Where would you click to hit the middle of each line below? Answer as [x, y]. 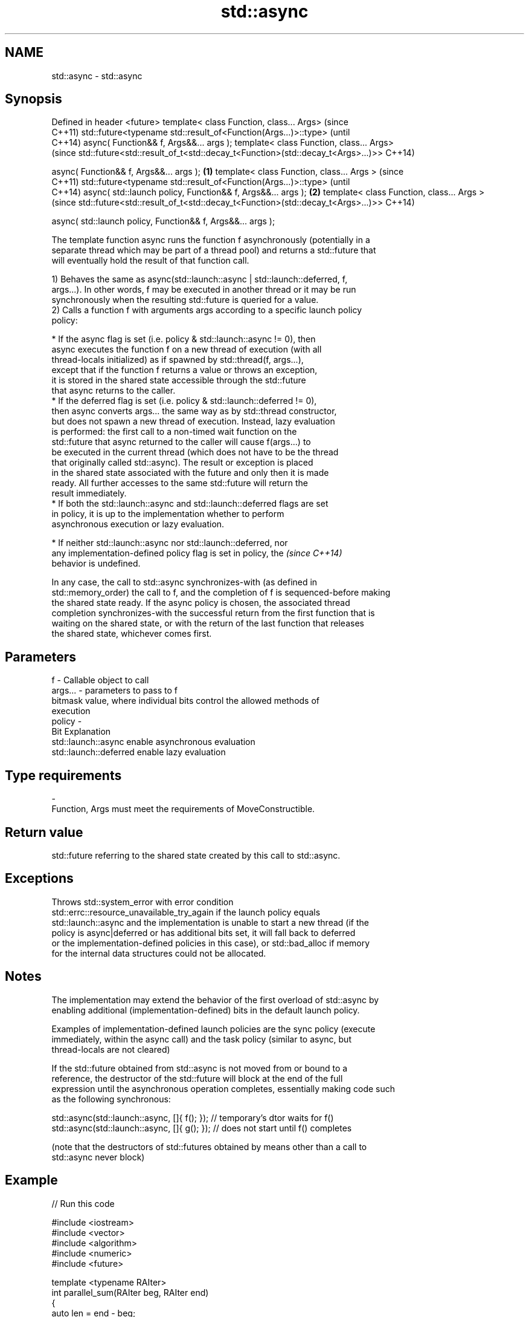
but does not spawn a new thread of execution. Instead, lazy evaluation [193, 421]
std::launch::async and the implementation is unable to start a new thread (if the [210, 922]
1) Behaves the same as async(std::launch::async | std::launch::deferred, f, [200, 279]
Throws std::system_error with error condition [143, 902]
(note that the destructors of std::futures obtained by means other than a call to [209, 1146]
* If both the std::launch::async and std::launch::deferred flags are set [190, 504]
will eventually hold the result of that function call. [150, 261]
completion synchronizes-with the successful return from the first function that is [213, 613]
